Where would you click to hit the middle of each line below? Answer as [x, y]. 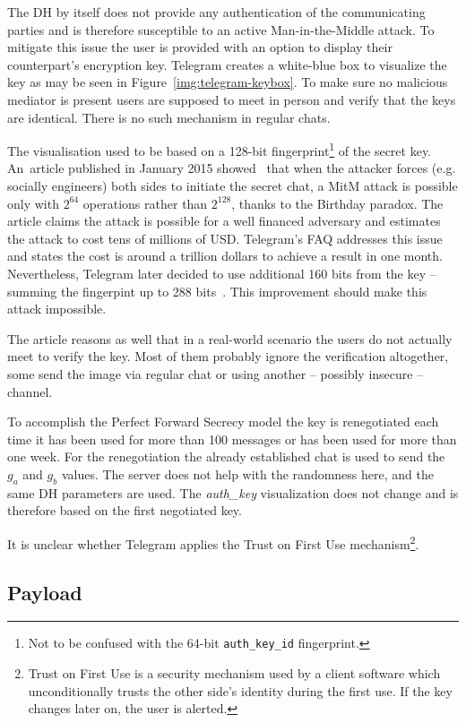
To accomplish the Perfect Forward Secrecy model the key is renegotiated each [223, 422]
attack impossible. [57, 309]
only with [33, 203]
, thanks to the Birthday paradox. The [337, 203]
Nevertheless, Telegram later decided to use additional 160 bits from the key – [222, 273]
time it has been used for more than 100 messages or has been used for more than [232, 439]
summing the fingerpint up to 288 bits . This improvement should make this [217, 291]
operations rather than [145, 203]
